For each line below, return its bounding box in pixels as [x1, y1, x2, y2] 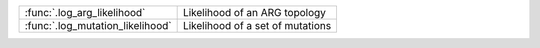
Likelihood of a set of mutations [182, 19, 332, 32]
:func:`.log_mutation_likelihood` [24, 19, 172, 32]
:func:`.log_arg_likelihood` [24, 6, 146, 19]
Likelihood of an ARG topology [182, 6, 327, 19]
